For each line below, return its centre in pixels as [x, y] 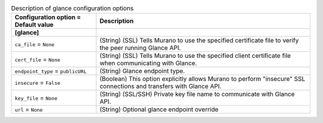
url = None [29, 109]
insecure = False [38, 82]
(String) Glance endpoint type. [142, 71]
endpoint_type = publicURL [51, 71]
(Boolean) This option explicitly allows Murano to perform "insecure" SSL [202, 79]
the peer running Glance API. [140, 48]
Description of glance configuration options [72, 8]
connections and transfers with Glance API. [161, 87]
